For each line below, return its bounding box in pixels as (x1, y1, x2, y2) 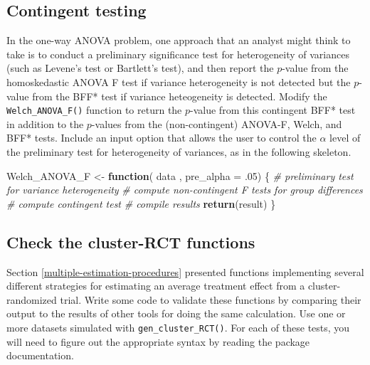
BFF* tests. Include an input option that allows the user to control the (6, 130, 317, 145)
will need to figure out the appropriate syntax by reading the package (6, 334, 310, 349)
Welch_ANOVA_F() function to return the (6, 102, 182, 117)
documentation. (6, 348, 74, 363)
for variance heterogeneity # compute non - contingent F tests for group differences (6, 182, 363, 197)
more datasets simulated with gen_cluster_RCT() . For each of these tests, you (6, 319, 350, 334)
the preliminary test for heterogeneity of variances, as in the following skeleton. (6, 144, 351, 159)
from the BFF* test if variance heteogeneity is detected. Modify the (32, 88, 327, 103)
